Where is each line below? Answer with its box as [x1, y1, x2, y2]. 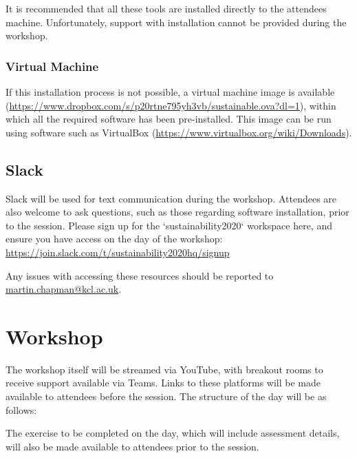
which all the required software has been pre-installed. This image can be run [6, 112, 332, 126]
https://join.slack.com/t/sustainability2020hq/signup [6, 244, 230, 259]
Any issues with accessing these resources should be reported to [6, 268, 274, 282]
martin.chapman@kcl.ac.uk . [6, 282, 122, 296]
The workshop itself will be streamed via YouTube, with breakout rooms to [6, 362, 323, 376]
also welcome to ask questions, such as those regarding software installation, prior [6, 205, 349, 219]
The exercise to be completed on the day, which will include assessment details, [6, 426, 340, 440]
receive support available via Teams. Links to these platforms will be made [6, 375, 321, 390]
